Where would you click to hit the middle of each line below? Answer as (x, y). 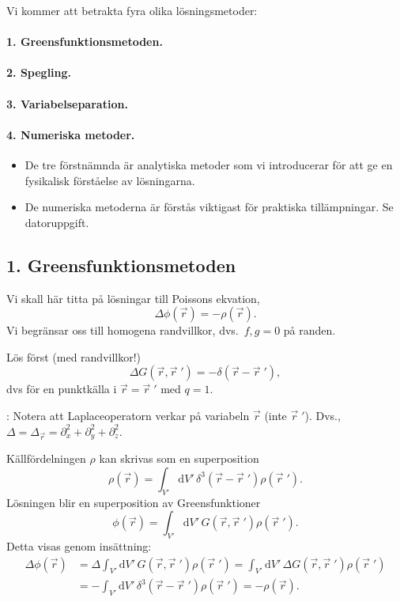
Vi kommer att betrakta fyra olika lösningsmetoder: (132, 10)
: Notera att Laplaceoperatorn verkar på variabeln (128, 415)
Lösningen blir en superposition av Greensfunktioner (134, 502)
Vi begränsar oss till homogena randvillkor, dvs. (123, 330)
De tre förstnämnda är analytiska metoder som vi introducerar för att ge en (209, 164)
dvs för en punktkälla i (62, 389)
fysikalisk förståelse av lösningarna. (110, 180)
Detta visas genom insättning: (79, 546)
